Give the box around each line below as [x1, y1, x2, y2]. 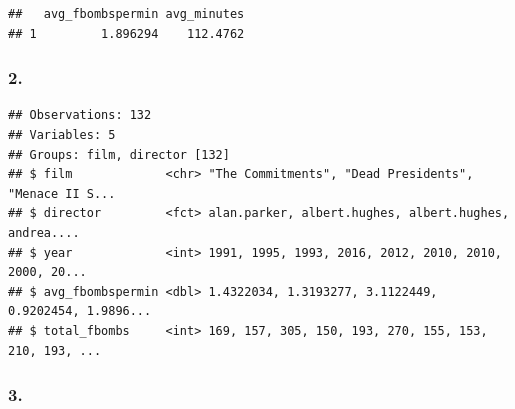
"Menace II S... [8, 186, 116, 201]
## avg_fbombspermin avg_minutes [8, 7, 245, 21]
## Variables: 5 [8, 128, 116, 142]
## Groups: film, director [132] [8, 147, 230, 162]
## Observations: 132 [8, 108, 152, 123]
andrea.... [8, 225, 80, 240]
